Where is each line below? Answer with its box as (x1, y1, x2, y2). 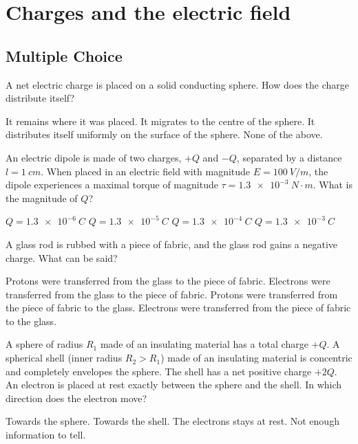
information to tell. (6, 428, 86, 442)
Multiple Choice (6, 45, 123, 66)
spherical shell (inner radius (6, 351, 123, 365)
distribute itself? (6, 91, 75, 105)
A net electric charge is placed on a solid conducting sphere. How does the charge (6, 77, 349, 91)
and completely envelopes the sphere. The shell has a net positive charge (6, 364, 312, 378)
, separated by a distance (236, 150, 342, 164)
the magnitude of (6, 190, 78, 205)
